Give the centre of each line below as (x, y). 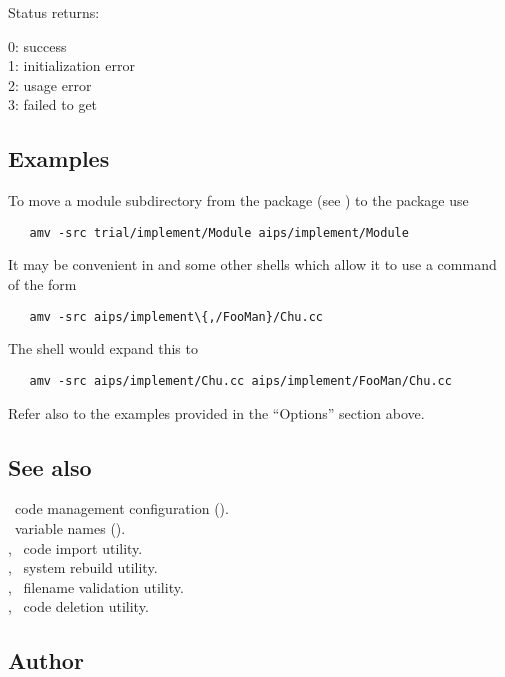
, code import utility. (75, 547)
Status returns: (54, 12)
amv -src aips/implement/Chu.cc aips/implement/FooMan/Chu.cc (240, 380)
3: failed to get (53, 104)
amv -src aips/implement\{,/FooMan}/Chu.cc (176, 316)
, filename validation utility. (96, 586)
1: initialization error (71, 65)
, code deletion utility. (78, 606)
